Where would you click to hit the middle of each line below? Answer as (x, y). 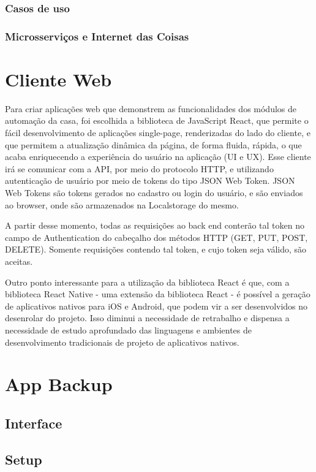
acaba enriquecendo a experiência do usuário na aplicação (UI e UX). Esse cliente (158, 157)
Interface (34, 423)
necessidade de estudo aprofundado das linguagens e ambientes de (128, 329)
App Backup (59, 384)
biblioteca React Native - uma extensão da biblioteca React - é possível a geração (158, 294)
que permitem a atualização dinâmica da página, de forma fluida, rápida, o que (153, 144)
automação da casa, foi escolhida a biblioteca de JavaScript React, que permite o (157, 120)
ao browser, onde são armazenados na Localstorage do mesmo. (122, 204)
